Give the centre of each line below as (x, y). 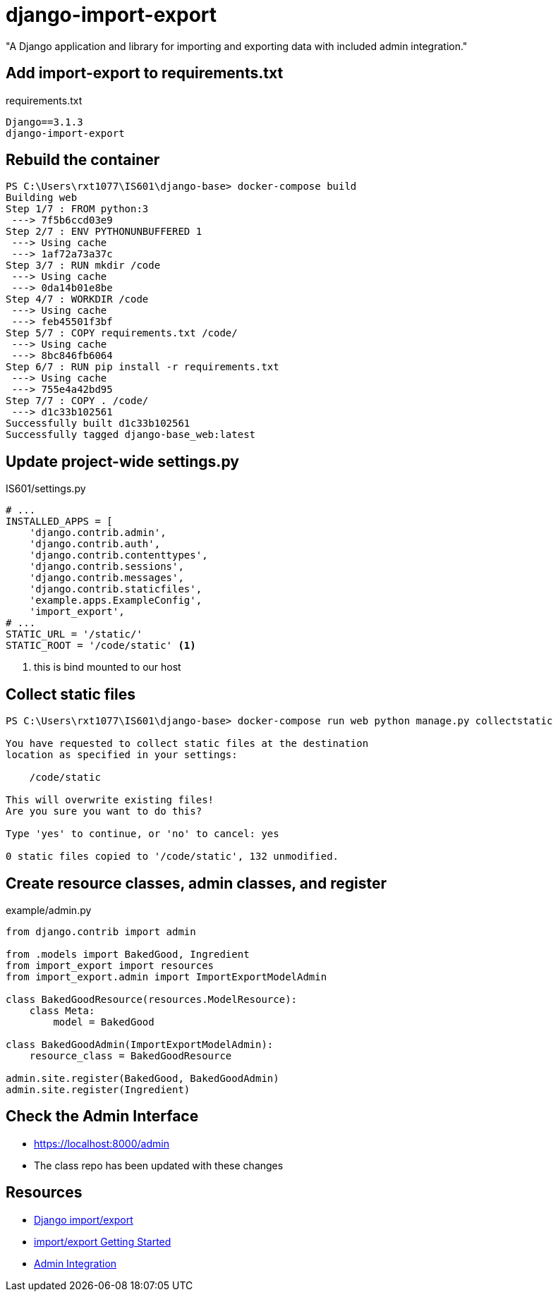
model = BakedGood (104, 1022)
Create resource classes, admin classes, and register (196, 883)
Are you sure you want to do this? (104, 811)
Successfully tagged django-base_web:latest (131, 435)
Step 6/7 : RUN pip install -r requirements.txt (142, 367)
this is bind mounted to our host (108, 667)
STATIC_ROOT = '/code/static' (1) (101, 646)
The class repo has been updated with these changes (159, 1165)
